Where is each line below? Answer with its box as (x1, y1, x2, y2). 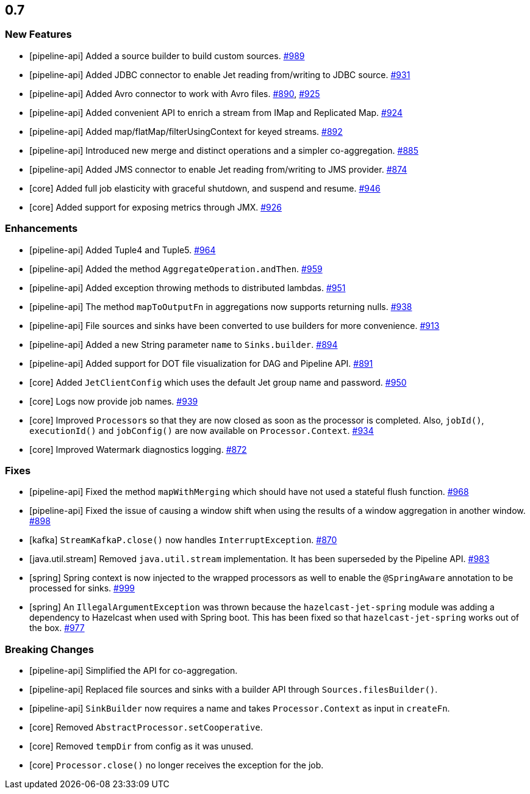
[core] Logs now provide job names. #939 (29, 395, 198, 406)
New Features (5, 28, 72, 41)
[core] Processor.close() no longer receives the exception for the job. (29, 760, 324, 771)
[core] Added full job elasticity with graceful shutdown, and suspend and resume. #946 (29, 182, 381, 193)
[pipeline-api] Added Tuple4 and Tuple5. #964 (29, 244, 216, 255)
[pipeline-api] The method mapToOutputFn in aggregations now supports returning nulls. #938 (29, 301, 412, 312)
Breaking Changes (5, 643, 95, 655)
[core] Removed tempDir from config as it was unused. (29, 741, 254, 752)
